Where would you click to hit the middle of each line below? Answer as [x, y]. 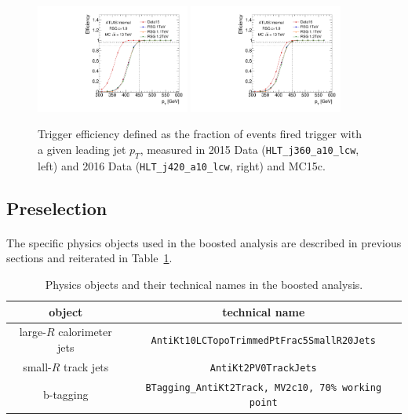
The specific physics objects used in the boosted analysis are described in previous [204, 242]
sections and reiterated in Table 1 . [89, 258]
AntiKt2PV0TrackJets [263, 368]
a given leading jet [82, 150]
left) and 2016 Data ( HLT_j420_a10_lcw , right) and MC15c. [182, 165]
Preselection [57, 208]
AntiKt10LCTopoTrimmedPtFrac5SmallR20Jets [263, 341]
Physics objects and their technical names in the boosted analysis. [204, 285]
